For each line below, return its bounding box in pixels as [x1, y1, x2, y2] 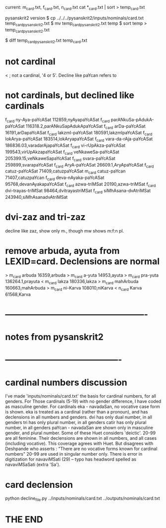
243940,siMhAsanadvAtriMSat [5, 194, 68, 200]
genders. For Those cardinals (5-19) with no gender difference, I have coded [5, 399, 162, 405]
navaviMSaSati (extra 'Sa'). [5, 462, 60, 468]
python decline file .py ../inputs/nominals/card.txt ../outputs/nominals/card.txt [5, 495, 160, 503]
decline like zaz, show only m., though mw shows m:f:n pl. [5, 228, 124, 234]
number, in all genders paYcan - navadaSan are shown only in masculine [5, 425, 154, 431]
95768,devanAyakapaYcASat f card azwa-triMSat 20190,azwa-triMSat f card [5, 181, 156, 188]
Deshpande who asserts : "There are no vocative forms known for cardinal [5, 446, 158, 452]
